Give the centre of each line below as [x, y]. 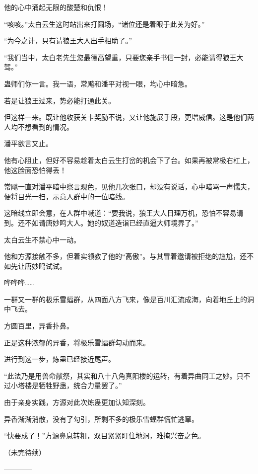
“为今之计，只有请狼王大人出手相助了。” [68, 40]
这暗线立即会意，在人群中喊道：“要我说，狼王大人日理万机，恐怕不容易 [120, 213]
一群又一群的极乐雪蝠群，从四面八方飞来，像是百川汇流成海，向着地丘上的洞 [129, 299]
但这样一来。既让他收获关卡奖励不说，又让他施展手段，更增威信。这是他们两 [129, 117]
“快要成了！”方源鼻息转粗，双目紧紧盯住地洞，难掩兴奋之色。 [105, 435]
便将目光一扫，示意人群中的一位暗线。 [66, 196]
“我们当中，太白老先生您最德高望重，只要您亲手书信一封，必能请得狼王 [120, 57]
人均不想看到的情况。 [39, 126]
